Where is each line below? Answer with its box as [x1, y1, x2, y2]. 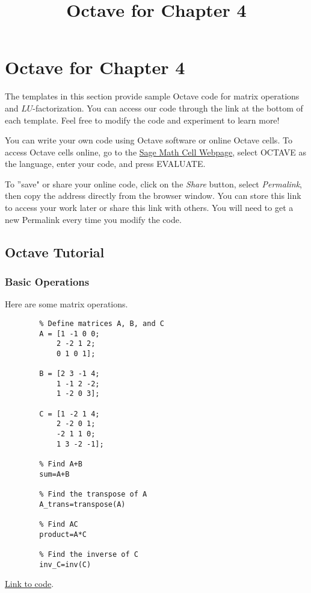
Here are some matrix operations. [5, 298, 128, 310]
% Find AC [39, 519, 78, 529]
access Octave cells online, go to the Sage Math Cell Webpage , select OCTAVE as [5, 145, 307, 158]
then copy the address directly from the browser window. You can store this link [5, 189, 301, 202]
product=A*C [39, 530, 87, 539]
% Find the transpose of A [39, 490, 147, 498]
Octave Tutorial [5, 242, 105, 261]
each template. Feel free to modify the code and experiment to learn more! [5, 113, 280, 126]
